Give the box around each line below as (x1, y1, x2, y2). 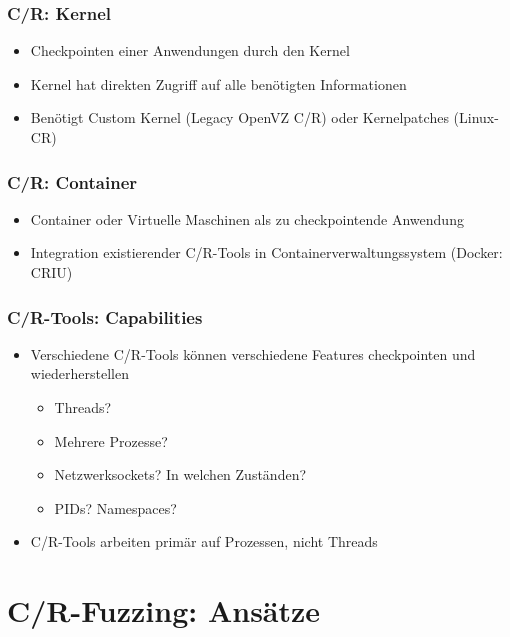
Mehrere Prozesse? (54, 430, 168, 451)
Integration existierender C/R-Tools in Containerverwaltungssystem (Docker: (30, 242, 503, 263)
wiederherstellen (30, 363, 129, 384)
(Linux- (453, 107, 499, 128)
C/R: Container (7, 169, 138, 194)
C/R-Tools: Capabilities (7, 304, 203, 329)
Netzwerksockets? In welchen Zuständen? (54, 464, 307, 485)
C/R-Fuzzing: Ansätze (7, 590, 321, 631)
